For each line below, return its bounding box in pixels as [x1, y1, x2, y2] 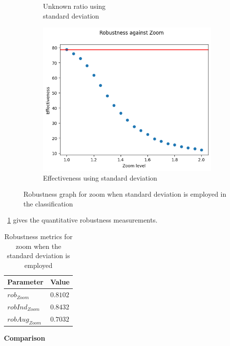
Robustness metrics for [4, 231, 73, 241]
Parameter [7, 277, 43, 287]
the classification [23, 198, 73, 208]
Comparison [4, 333, 45, 343]
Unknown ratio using [43, 1, 106, 11]
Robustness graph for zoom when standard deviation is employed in [23, 189, 227, 199]
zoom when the [16, 241, 62, 251]
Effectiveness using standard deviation [43, 172, 157, 183]
